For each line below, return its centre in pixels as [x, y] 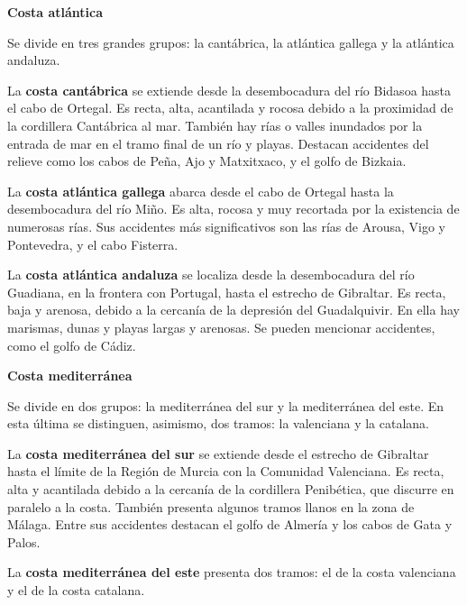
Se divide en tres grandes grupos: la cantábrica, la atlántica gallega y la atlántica [231, 42]
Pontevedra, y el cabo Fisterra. [93, 244]
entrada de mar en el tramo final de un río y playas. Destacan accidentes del [218, 143]
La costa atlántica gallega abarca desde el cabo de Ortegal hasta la [201, 191]
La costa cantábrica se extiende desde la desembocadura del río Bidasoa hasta [229, 90]
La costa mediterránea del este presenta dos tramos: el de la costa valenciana [232, 572]
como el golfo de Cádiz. [72, 345]
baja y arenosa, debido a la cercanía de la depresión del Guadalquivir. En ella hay [233, 310]
